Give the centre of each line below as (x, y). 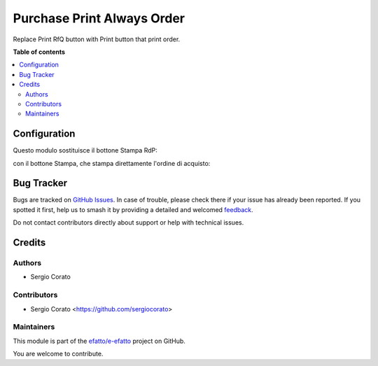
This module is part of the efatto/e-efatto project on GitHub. (99, 341)
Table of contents (39, 52)
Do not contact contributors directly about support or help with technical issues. (128, 223)
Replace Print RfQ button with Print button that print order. (97, 39)
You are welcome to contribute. (58, 354)
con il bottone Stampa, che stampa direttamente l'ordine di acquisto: (112, 163)
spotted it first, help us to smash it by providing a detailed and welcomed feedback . (133, 209)
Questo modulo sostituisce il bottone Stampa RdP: (85, 150)
